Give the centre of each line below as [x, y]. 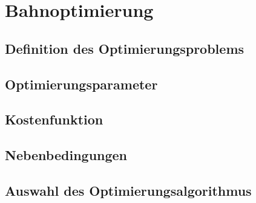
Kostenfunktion [54, 119]
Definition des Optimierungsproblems [125, 48]
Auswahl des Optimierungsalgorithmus [128, 190]
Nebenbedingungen [66, 155]
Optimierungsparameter [81, 84]
